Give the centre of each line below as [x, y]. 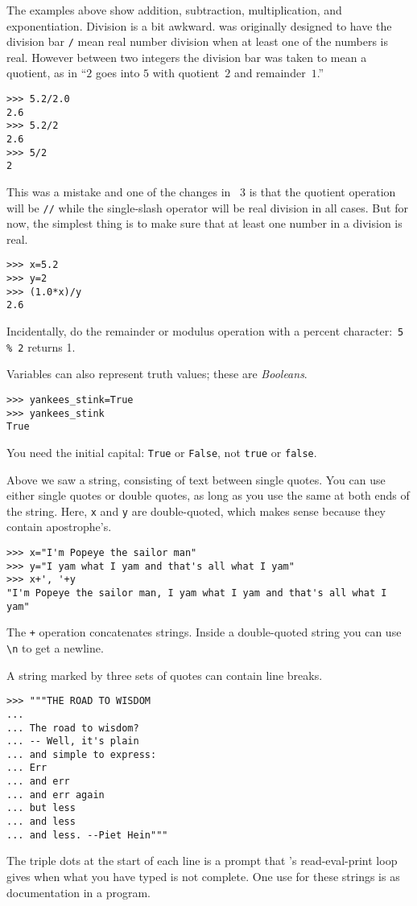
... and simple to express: [82, 754]
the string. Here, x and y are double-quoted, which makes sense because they [196, 511]
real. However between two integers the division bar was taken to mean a [187, 57]
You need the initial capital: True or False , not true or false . [162, 452]
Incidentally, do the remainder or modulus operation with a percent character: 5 [205, 331]
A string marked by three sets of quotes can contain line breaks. [165, 675]
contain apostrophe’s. [59, 527]
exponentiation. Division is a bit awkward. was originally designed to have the [199, 25]
